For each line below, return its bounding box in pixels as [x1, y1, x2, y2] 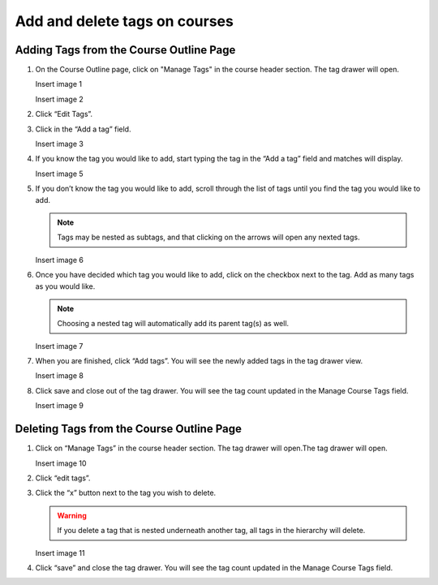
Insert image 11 [35, 548, 85, 557]
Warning [57, 510, 87, 520]
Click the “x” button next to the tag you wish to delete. [35, 488, 217, 498]
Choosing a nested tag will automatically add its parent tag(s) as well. [57, 319, 290, 329]
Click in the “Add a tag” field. [35, 124, 131, 134]
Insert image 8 [35, 371, 84, 381]
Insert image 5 [35, 169, 84, 179]
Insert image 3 [35, 139, 84, 149]
